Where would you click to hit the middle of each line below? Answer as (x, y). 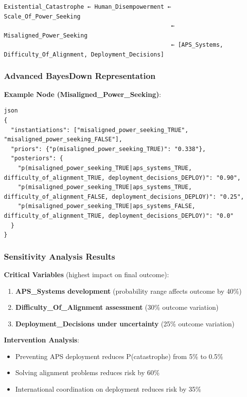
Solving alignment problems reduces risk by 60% (88, 372)
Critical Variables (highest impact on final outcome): (87, 274)
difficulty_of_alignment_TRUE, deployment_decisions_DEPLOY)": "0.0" (119, 216)
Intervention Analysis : (42, 340)
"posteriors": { (37, 159)
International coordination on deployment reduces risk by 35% (108, 389)
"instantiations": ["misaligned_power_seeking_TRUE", (100, 130)
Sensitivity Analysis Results (60, 256)
